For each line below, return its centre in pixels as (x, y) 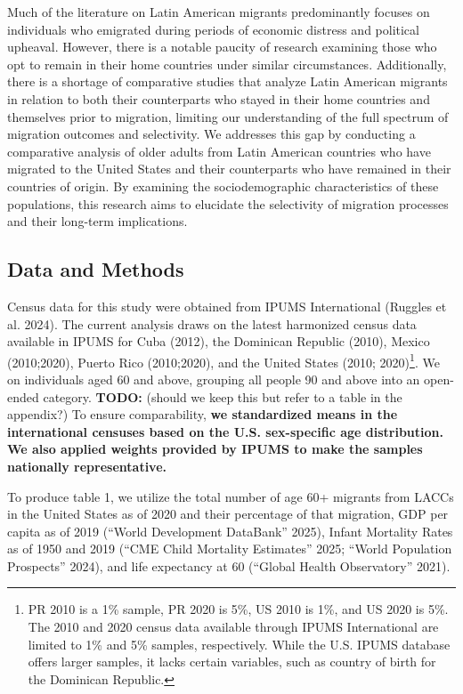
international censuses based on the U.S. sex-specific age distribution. (225, 431)
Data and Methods (96, 269)
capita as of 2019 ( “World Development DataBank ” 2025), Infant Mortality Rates (230, 531)
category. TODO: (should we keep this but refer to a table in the (223, 396)
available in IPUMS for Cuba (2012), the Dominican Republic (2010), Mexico (219, 341)
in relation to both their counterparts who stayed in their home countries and (219, 98)
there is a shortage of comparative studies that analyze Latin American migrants (227, 81)
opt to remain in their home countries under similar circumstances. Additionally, (227, 64)
